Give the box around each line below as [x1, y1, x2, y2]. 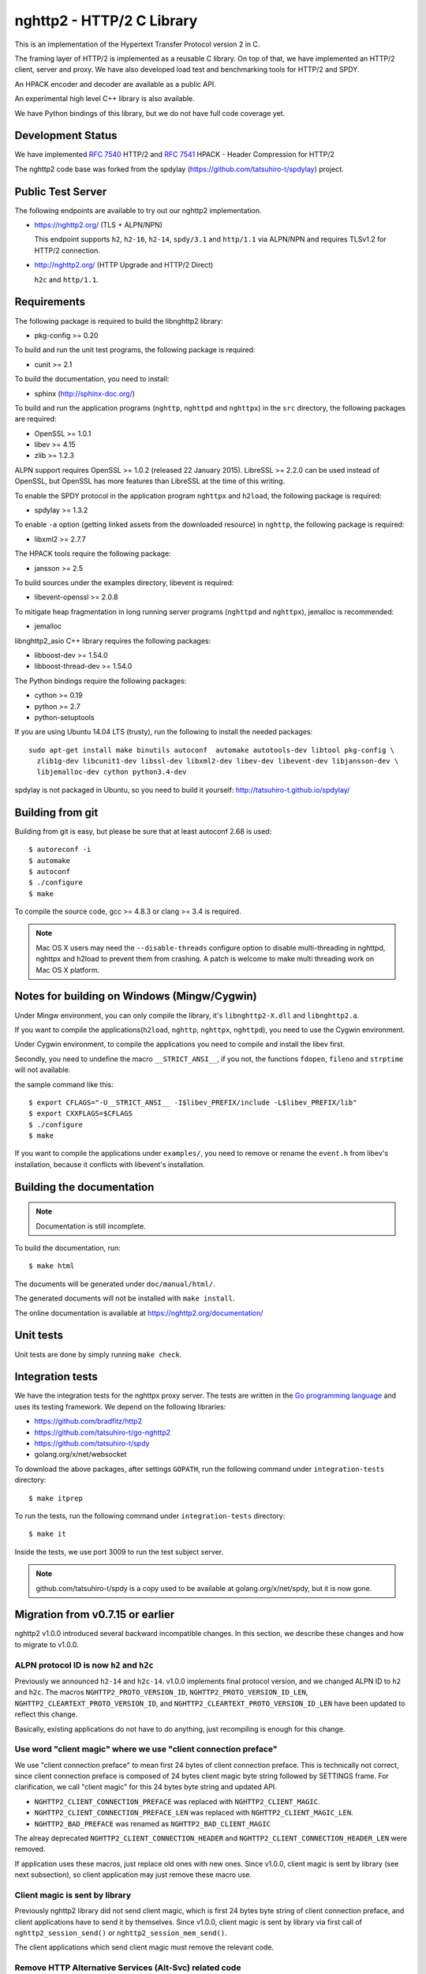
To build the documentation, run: [14, 1244, 121, 1253]
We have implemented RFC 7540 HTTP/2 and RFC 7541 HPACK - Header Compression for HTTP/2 [14, 150, 335, 159]
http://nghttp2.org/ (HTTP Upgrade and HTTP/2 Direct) [34, 261, 214, 270]
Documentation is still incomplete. [35, 1221, 146, 1231]
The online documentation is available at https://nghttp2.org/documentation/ [14, 1308, 263, 1318]
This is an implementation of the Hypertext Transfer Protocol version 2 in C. [14, 39, 260, 49]
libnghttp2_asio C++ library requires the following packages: [14, 636, 211, 645]
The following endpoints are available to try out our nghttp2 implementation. [14, 205, 262, 215]
